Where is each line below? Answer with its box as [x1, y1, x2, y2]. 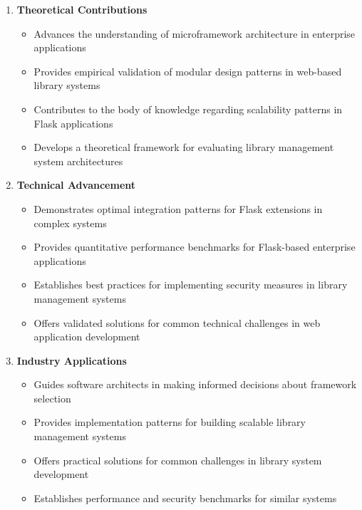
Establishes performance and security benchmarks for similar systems [33, 490, 337, 505]
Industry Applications [16, 353, 127, 368]
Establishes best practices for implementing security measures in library [33, 277, 348, 292]
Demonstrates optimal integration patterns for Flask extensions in [33, 201, 323, 216]
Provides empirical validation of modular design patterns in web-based [33, 63, 342, 78]
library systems [33, 78, 100, 93]
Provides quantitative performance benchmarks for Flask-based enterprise [33, 239, 356, 254]
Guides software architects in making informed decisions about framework [33, 377, 357, 392]
